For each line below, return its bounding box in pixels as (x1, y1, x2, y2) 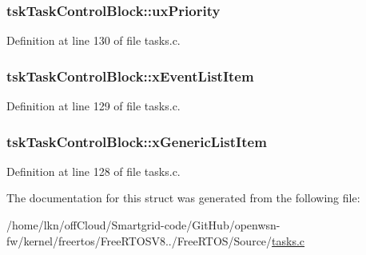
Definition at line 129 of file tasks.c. (6, 98, 181, 114)
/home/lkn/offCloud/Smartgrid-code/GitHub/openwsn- (6, 217, 280, 233)
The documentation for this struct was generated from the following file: (6, 189, 360, 206)
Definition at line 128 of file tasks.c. (6, 162, 181, 179)
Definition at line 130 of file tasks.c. (6, 32, 181, 49)
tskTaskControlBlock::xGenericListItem (6, 131, 267, 151)
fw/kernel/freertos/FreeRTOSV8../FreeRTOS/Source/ (6, 232, 273, 249)
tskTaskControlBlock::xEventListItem (6, 66, 254, 86)
